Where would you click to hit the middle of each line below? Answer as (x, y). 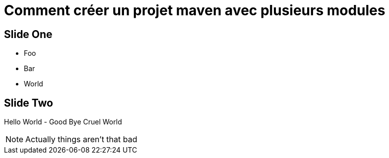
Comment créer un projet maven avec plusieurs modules (195, 10)
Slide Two (29, 103)
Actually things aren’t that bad (81, 139)
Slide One (28, 34)
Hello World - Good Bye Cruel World (63, 122)
